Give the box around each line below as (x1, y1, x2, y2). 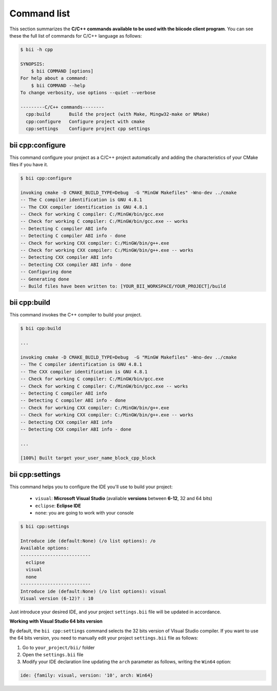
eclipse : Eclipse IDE (35, 502, 82, 509)
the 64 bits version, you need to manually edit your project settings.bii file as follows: (9, 635, 199, 641)
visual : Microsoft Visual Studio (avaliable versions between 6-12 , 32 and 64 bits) (35, 495, 212, 502)
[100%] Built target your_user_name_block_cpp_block (20, 455, 156, 461)
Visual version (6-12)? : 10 (20, 596, 94, 601)
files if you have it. (9, 162, 48, 168)
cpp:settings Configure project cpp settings (26, 126, 151, 132)
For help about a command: (20, 75, 88, 81)
